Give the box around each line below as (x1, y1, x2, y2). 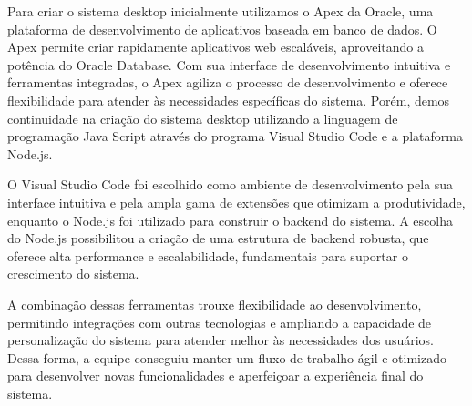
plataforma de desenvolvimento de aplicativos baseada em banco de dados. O (7, 19, 437, 38)
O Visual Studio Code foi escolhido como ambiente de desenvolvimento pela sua (7, 175, 454, 194)
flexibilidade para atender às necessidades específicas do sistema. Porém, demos (7, 90, 450, 109)
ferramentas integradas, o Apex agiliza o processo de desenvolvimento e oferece (7, 73, 448, 92)
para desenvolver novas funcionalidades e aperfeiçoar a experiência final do (7, 366, 424, 385)
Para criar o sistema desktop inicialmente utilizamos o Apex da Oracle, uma (7, 2, 434, 20)
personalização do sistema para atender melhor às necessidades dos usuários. (7, 330, 434, 350)
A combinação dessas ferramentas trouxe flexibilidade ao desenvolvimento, (7, 294, 422, 313)
